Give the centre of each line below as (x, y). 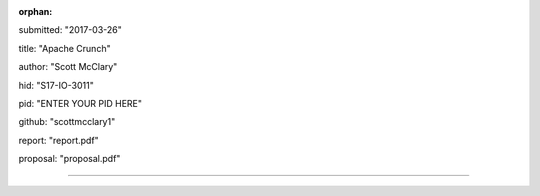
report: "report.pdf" (58, 140)
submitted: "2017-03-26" (70, 30)
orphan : (35, 11)
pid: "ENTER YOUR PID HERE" (80, 103)
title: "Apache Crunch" (64, 48)
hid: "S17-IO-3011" (56, 85)
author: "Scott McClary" (68, 67)
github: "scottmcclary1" (67, 122)
